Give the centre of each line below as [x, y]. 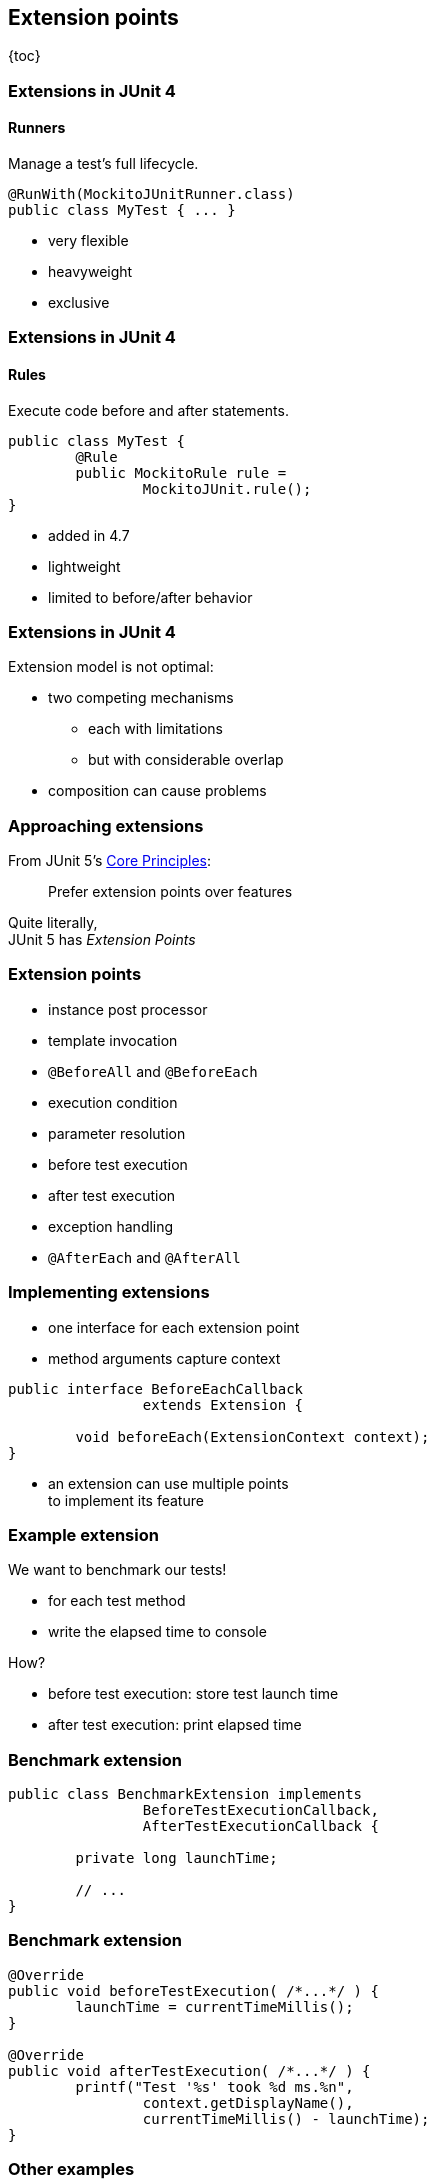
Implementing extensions [109, 1292]
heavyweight [90, 272]
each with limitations [155, 729]
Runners [37, 128]
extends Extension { [223, 1404]
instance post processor [128, 1009]
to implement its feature [126, 1500]
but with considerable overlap [186, 760]
